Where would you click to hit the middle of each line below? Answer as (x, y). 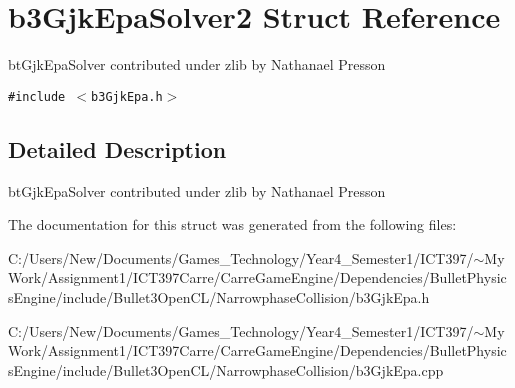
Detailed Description (117, 148)
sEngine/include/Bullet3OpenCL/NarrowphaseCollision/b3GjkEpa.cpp (226, 369)
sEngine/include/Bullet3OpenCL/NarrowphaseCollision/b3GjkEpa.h (219, 296)
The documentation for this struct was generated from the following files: (232, 224)
